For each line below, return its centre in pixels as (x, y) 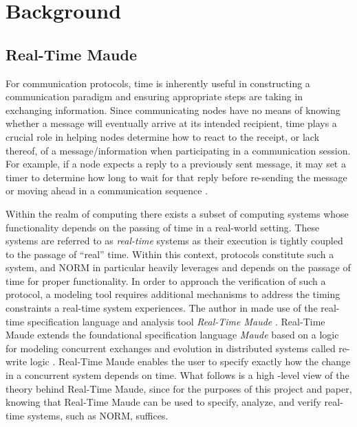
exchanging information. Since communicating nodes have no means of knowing (173, 109)
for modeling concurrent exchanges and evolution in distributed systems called (171, 348)
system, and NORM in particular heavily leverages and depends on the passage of (178, 267)
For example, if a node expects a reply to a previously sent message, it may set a (176, 164)
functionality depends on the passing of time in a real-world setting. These (163, 227)
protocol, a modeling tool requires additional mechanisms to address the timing (173, 294)
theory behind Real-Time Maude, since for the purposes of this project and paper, (179, 388)
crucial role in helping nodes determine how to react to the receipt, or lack (163, 136)
